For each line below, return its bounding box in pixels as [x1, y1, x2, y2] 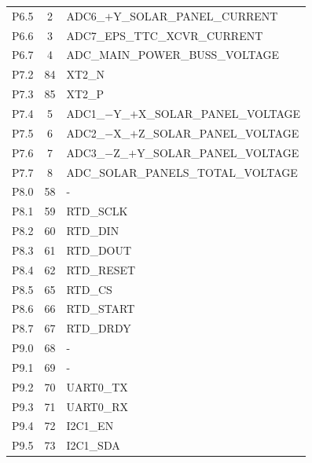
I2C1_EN [66, 417, 114, 434]
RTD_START [66, 300, 135, 317]
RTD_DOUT [66, 241, 132, 258]
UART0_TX [66, 378, 128, 395]
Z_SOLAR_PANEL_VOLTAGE [138, 124, 299, 141]
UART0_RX [66, 398, 128, 414]
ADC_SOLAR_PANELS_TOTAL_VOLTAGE [66, 164, 298, 180]
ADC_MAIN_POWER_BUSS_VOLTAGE [66, 46, 280, 63]
